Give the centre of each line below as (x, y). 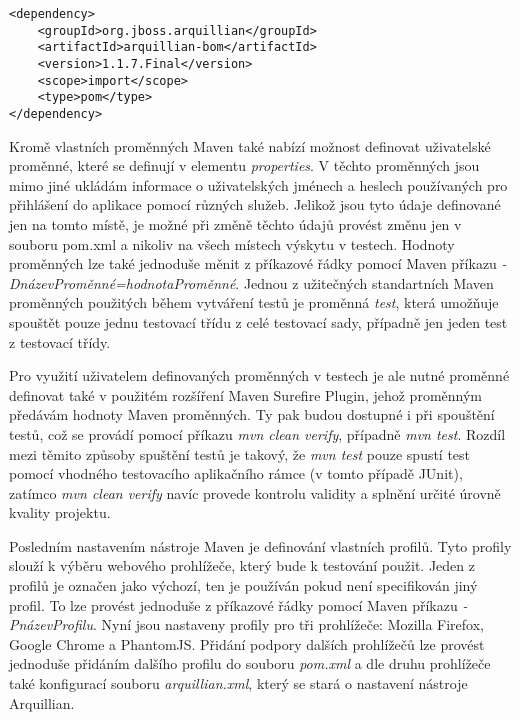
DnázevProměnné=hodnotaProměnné (122, 282)
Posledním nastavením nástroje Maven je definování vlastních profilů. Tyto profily (260, 545)
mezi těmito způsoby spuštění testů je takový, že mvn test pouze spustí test (240, 453)
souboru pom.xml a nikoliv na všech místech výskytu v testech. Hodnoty (232, 243)
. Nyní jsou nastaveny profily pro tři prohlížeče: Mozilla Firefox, (288, 624)
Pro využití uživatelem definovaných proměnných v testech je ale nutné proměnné (259, 375)
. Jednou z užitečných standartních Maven (364, 282)
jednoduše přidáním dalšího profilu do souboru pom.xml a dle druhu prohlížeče (250, 663)
